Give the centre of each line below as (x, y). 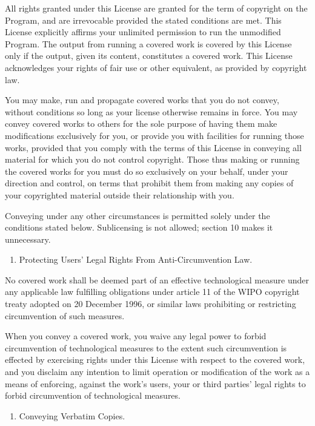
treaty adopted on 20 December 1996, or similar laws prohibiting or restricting (151, 304)
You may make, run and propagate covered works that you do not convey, (142, 100)
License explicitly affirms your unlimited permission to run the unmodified (143, 32)
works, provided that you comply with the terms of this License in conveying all (153, 147)
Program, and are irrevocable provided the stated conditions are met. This (143, 20)
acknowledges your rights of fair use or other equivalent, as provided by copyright (156, 67)
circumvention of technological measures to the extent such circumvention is (146, 347)
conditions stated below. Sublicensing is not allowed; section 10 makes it (139, 227)
